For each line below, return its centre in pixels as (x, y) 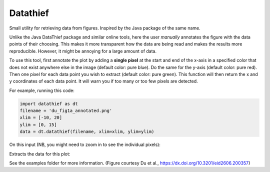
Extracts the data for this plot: (40, 154)
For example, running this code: (42, 90)
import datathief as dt (49, 103)
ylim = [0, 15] (38, 124)
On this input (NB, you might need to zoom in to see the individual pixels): (85, 144)
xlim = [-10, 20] (41, 118)
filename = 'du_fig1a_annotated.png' (66, 111)
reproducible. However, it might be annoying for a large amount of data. (83, 51)
